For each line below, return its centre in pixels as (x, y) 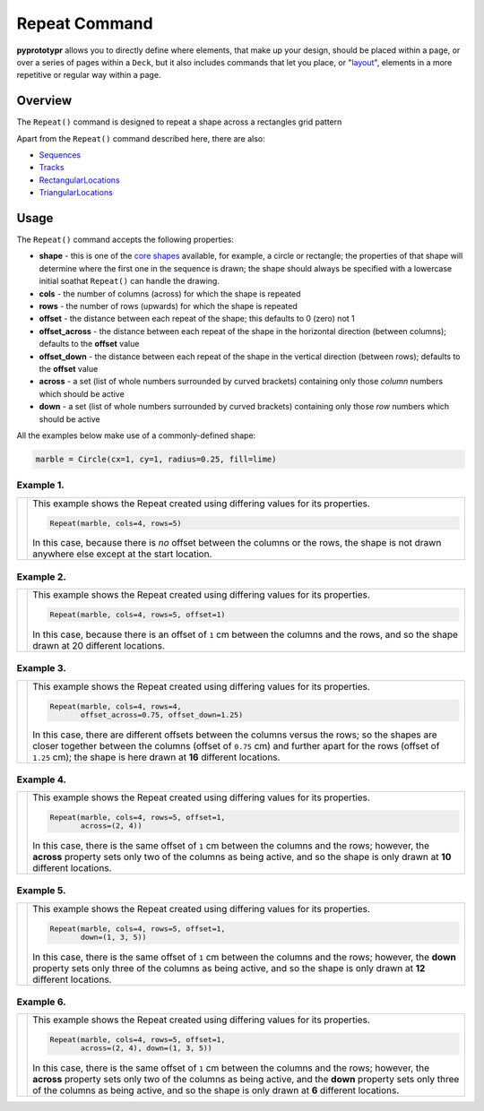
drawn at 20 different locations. (99, 645)
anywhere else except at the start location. (122, 554)
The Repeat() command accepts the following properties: (125, 240)
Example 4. (42, 779)
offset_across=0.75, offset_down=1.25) (162, 715)
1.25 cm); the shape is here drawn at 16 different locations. (156, 757)
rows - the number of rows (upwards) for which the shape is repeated (168, 306)
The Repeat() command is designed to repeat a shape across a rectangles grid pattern (179, 122)
